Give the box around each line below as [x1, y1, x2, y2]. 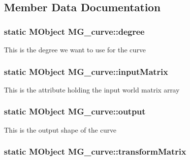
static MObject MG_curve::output [4, 105, 146, 117]
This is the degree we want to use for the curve [4, 45, 146, 54]
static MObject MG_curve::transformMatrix [4, 145, 187, 158]
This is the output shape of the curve [4, 124, 117, 135]
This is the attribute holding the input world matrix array [4, 84, 180, 94]
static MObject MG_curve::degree [4, 25, 145, 37]
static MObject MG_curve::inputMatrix [4, 65, 168, 77]
